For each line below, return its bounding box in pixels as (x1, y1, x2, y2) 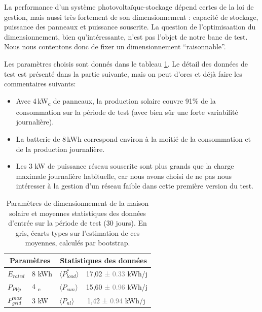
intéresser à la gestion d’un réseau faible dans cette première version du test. (16, 180, 253, 191)
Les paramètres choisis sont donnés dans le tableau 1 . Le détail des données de (4, 58, 248, 69)
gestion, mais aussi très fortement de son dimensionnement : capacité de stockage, (4, 11, 258, 22)
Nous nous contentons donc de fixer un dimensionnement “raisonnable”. (4, 41, 226, 52)
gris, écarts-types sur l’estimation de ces (15, 227, 140, 238)
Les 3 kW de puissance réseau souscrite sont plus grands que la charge (16, 161, 234, 171)
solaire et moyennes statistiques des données (9, 207, 146, 218)
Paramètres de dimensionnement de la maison (6, 198, 149, 208)
